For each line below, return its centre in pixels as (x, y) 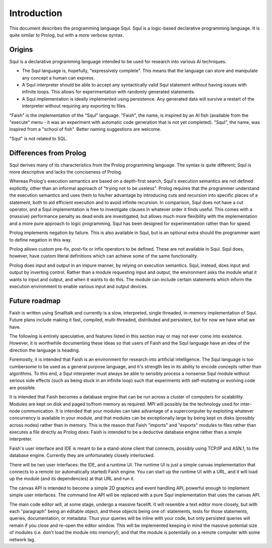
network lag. (22, 539)
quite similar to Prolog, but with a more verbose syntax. (67, 35)
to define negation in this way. (41, 240)
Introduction (36, 13)
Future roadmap (35, 301)
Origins (21, 50)
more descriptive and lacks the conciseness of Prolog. (66, 172)
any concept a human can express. (58, 77)
